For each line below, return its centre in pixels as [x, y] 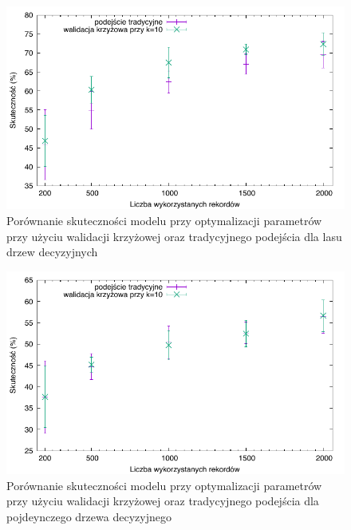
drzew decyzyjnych [52, 252]
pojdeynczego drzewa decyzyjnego [89, 516]
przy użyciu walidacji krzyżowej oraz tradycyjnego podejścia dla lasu [174, 236]
